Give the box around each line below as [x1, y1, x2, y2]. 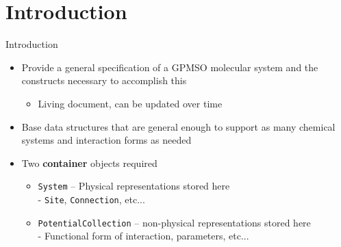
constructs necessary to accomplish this [21, 73, 187, 88]
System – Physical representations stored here [38, 179, 230, 193]
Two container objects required [21, 155, 157, 170]
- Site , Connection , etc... [38, 192, 145, 206]
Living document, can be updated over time [38, 96, 223, 110]
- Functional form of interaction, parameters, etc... [38, 229, 249, 243]
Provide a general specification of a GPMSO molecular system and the [21, 60, 318, 74]
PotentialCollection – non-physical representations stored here [38, 215, 311, 229]
